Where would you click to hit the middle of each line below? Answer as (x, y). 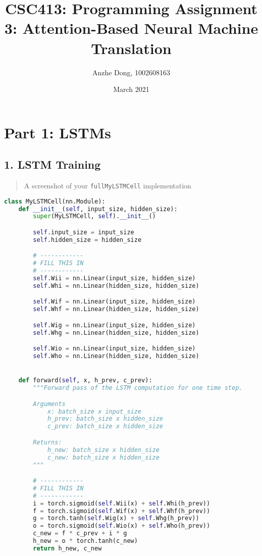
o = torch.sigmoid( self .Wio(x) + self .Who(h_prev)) (122, 526)
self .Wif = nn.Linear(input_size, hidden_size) (114, 302)
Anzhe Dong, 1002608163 (131, 72)
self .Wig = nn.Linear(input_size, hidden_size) (114, 325)
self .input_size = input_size (84, 233)
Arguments (49, 404)
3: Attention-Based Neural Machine (131, 28)
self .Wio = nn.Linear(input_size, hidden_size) (114, 349)
